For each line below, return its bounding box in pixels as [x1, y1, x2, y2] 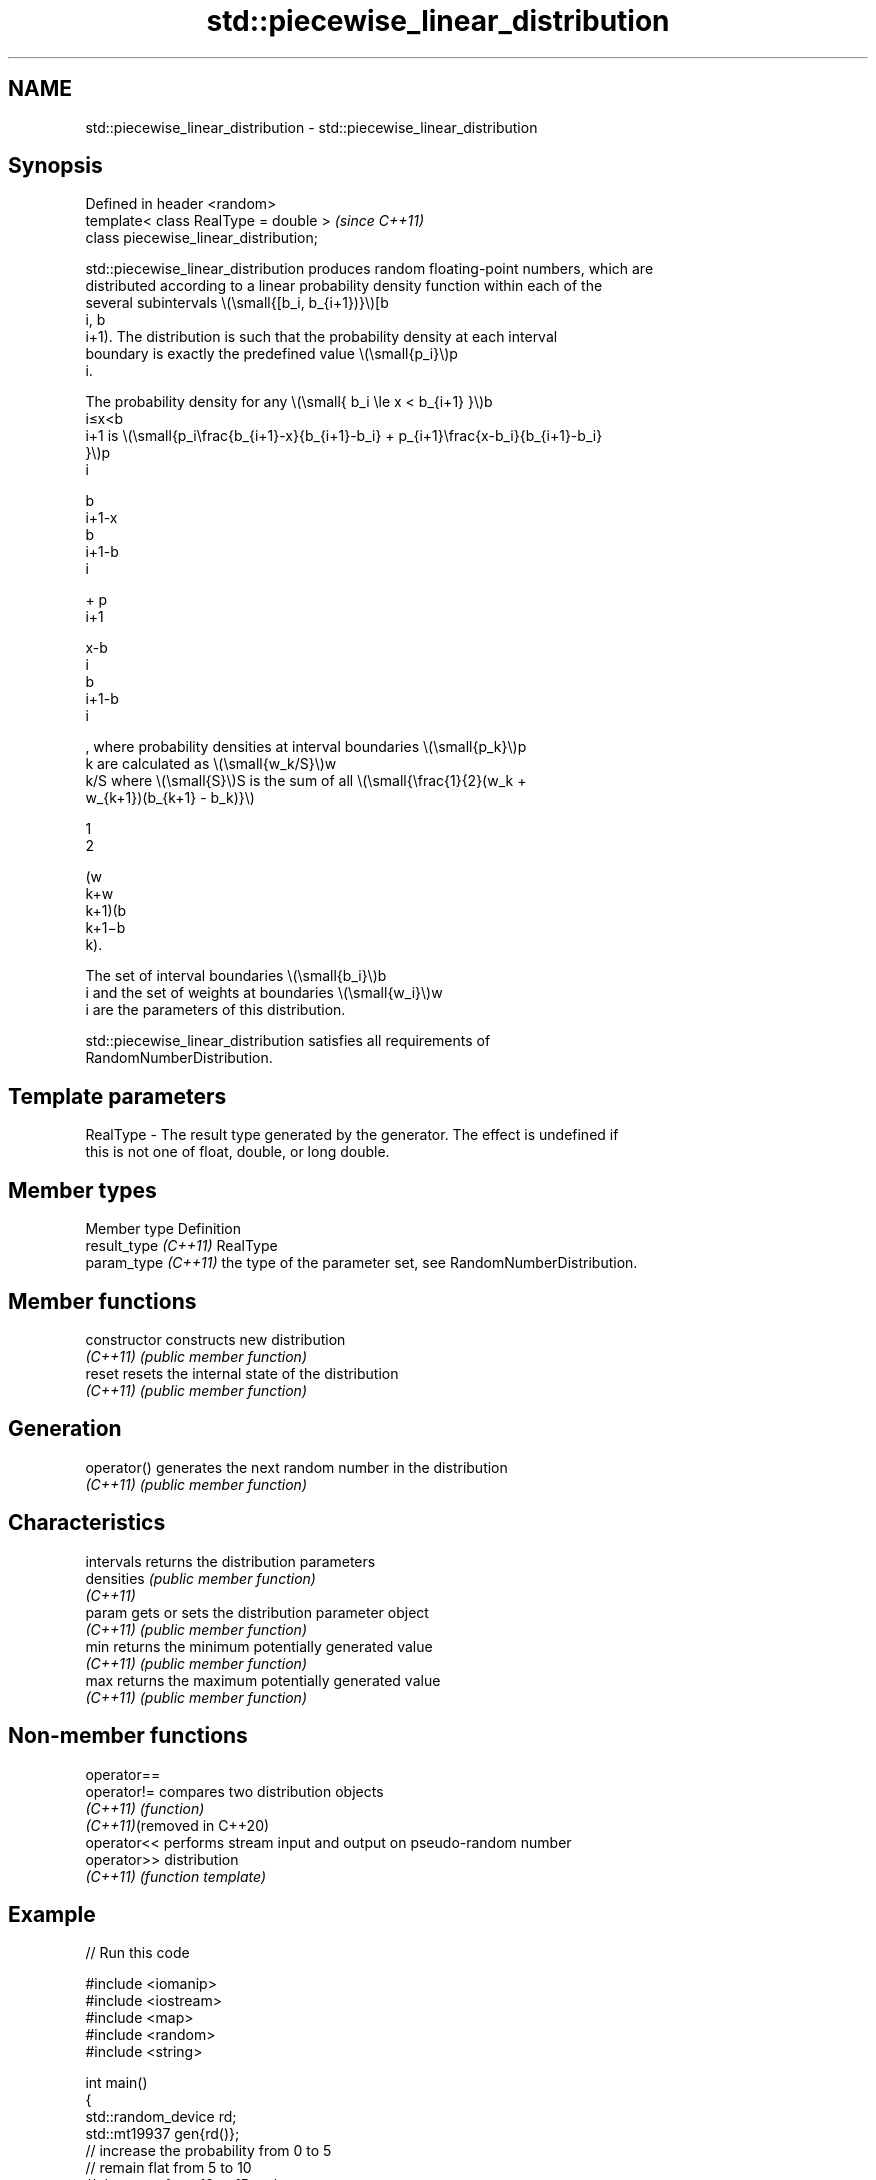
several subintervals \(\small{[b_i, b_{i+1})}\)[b [85, 294, 389, 312]
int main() [85, 2074, 148, 2092]
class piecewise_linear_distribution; [85, 229, 318, 247]
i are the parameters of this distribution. [85, 1001, 346, 1019]
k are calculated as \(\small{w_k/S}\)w [85, 755, 337, 773]
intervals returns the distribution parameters [85, 1552, 376, 1570]
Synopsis [8, 153, 103, 179]
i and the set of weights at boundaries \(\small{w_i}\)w [85, 984, 443, 1002]
